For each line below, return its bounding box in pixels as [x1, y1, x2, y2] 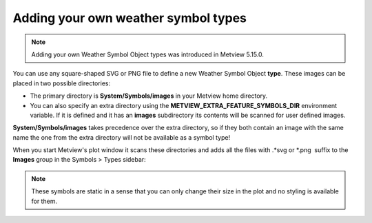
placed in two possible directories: [12, 79, 110, 87]
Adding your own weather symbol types [12, 10, 247, 25]
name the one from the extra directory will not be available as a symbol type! [12, 133, 231, 141]
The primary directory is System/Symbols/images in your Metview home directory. [30, 92, 268, 100]
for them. [31, 197, 58, 205]
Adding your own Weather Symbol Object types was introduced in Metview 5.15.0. [31, 50, 265, 59]
